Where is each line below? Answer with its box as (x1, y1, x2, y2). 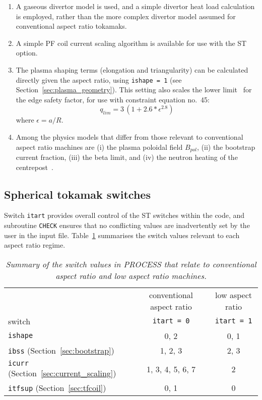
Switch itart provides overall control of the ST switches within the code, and (4, 210, 245, 220)
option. (16, 47, 38, 58)
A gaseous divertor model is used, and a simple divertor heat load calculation (16, 1, 255, 11)
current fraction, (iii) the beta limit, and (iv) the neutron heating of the (16, 152, 238, 162)
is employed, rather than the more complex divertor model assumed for (16, 11, 236, 21)
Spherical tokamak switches (4, 186, 151, 202)
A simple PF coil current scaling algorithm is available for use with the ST (16, 37, 247, 48)
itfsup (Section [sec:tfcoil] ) (8, 381, 106, 393)
